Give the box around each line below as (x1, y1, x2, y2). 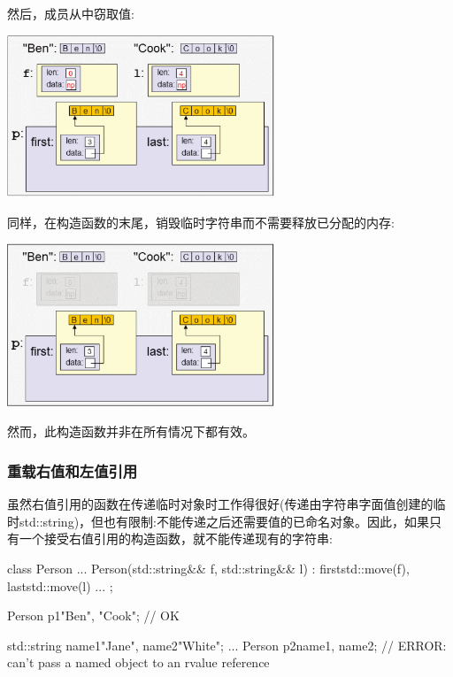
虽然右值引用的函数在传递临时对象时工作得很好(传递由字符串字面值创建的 (7, 495, 434, 513)
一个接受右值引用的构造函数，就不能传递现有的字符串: (19, 529, 333, 548)
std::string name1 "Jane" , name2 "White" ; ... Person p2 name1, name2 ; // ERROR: (7, 635, 447, 654)
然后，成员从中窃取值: (7, 4, 134, 22)
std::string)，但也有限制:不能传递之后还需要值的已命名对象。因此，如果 (19, 512, 429, 530)
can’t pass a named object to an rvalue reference (7, 653, 270, 672)
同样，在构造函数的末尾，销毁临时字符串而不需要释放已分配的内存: (7, 212, 395, 231)
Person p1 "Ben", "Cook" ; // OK (7, 606, 180, 625)
